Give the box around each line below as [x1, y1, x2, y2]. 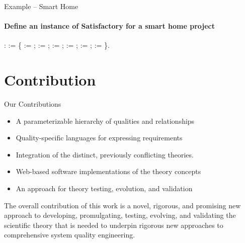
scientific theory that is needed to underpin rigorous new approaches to [4, 219, 223, 230]
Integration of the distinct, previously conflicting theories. [16, 149, 194, 159]
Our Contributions [4, 99, 61, 109]
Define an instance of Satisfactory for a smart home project [4, 21, 215, 31]
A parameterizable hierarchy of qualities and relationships [16, 115, 195, 126]
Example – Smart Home [4, 1, 78, 11]
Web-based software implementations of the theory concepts [16, 166, 201, 177]
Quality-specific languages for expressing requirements [16, 132, 183, 143]
